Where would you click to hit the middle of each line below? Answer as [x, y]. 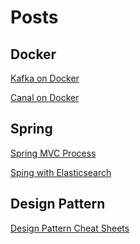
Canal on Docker [45, 97]
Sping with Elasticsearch [61, 172]
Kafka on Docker [45, 78]
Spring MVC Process [53, 153]
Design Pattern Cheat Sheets [70, 228]
